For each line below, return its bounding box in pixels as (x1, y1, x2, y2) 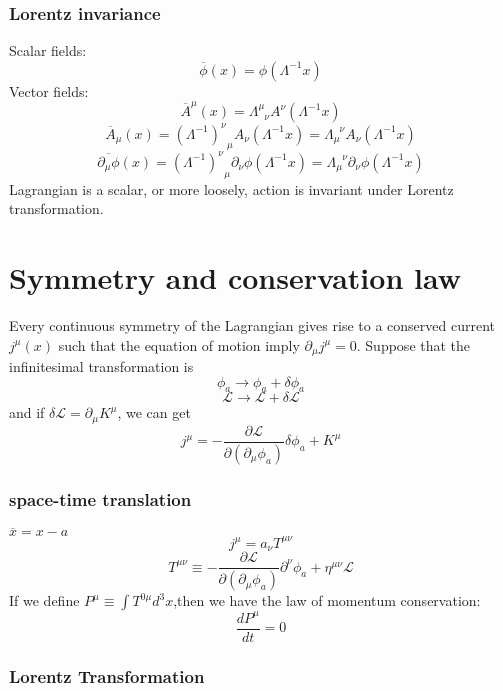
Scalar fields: (9, 40, 87, 61)
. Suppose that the (356, 334, 471, 355)
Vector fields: (9, 80, 89, 101)
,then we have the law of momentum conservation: (173, 590, 481, 611)
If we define (9, 590, 80, 611)
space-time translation (9, 486, 192, 511)
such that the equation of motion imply (58, 334, 300, 355)
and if (9, 402, 45, 423)
